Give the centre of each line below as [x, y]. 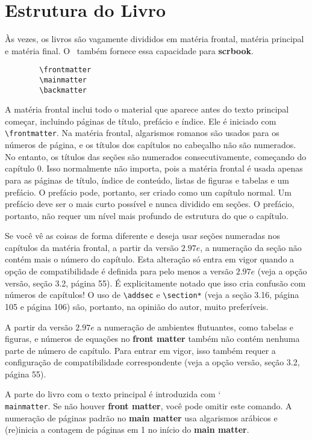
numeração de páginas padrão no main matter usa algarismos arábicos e [141, 417]
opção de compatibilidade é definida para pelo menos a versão [119, 271]
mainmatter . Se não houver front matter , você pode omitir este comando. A [148, 406]
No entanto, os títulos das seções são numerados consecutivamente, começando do [156, 156]
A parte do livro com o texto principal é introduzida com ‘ [113, 394]
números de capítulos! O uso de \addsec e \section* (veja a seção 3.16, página [152, 295]
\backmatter [63, 90]
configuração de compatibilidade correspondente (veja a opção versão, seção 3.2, [152, 362]
